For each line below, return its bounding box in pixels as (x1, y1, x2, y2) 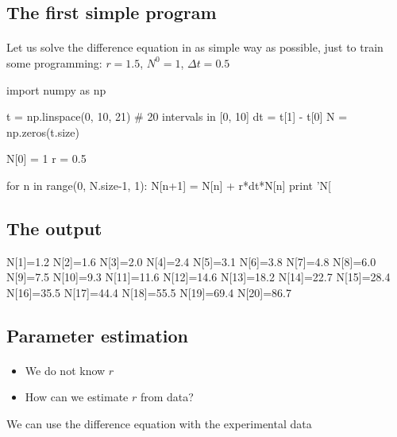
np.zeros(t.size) (6, 123, 79, 140)
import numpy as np (6, 81, 106, 98)
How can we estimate (25, 389, 129, 405)
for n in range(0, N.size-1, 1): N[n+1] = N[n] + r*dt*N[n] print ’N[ (6, 176, 332, 193)
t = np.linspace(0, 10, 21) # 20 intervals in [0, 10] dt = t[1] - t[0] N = (6, 108, 348, 125)
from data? (140, 389, 194, 405)
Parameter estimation (6, 323, 189, 347)
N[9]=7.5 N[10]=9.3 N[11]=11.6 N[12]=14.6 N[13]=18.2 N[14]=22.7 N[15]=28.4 (6, 269, 391, 285)
